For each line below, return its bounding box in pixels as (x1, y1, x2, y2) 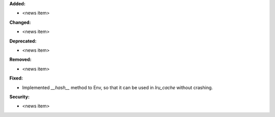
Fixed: (9, 75, 23, 81)
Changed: (9, 19, 31, 25)
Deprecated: (9, 38, 37, 44)
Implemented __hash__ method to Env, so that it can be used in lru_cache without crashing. (22, 84, 213, 91)
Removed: (9, 56, 32, 63)
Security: (9, 94, 30, 100)
